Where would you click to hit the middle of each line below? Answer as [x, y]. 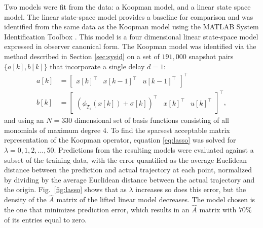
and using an [24, 120]
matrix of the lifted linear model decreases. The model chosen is [156, 199]
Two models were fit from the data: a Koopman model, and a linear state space [127, 7]
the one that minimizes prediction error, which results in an [97, 209]
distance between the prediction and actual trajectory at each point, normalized [128, 170]
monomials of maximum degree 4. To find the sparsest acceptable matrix [117, 130]
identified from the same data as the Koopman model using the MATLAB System [131, 27]
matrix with [218, 209]
